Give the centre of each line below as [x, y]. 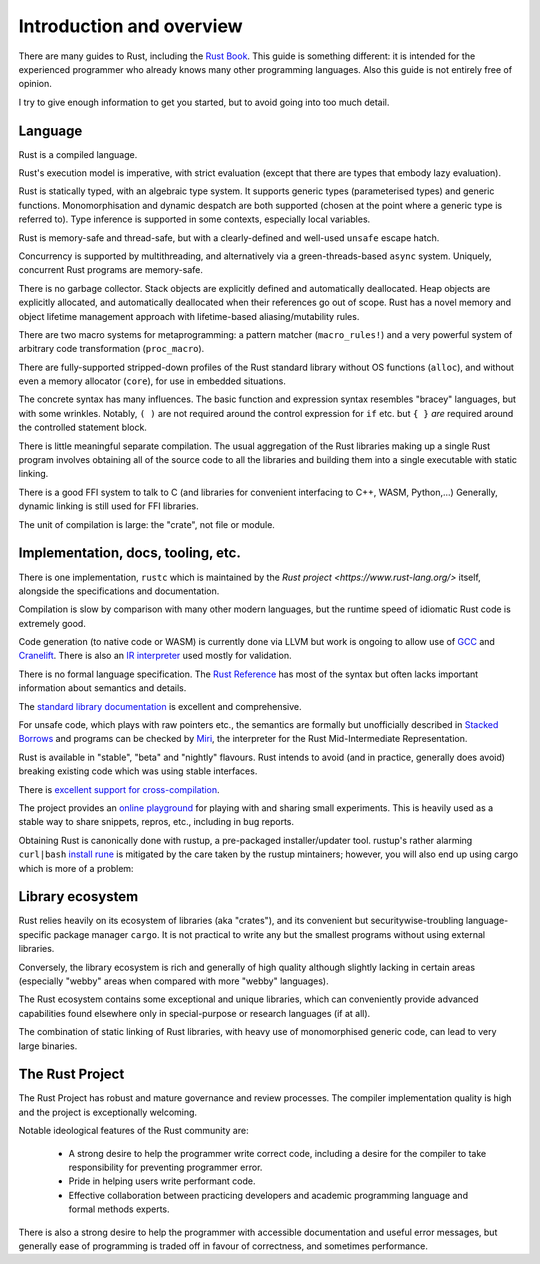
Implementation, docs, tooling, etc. [130, 553]
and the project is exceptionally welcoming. [108, 1112]
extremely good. [52, 623]
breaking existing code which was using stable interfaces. [138, 771]
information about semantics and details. [102, 688]
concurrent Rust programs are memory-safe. [111, 270]
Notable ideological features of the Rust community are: [133, 1131]
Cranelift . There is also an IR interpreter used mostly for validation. [155, 656]
